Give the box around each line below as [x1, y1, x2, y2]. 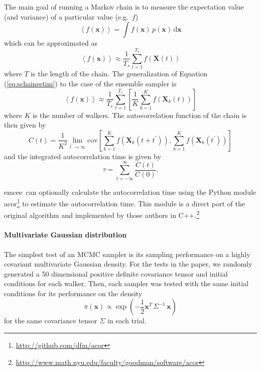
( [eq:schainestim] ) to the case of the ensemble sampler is [4, 78, 177, 88]
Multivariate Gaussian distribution [4, 229, 127, 240]
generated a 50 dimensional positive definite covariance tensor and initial [4, 268, 228, 279]
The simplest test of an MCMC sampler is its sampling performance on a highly [4, 249, 250, 259]
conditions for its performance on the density [4, 288, 143, 298]
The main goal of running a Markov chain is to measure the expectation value [4, 2, 244, 12]
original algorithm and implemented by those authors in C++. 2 [4, 208, 200, 220]
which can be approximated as [4, 38, 98, 48]
